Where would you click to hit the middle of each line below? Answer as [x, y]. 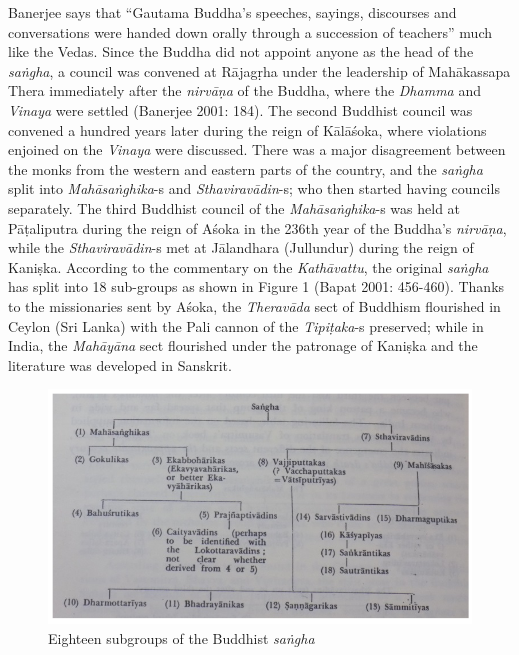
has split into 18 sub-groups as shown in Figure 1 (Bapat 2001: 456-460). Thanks [256, 286]
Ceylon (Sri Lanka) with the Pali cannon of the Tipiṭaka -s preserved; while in [246, 325]
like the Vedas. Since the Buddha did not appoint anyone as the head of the [241, 51]
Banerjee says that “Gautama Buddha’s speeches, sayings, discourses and [232, 12]
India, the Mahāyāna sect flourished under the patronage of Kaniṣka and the [243, 345]
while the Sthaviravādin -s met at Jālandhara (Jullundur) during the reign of [241, 247]
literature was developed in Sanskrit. [120, 364]
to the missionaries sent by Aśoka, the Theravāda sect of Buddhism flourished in [254, 305]
